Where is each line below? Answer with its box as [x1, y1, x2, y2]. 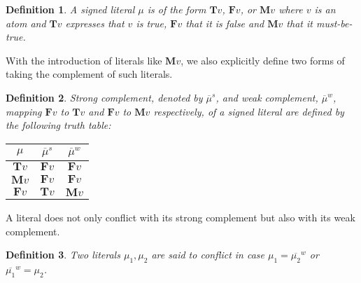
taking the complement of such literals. [6, 67, 173, 81]
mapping [6, 104, 42, 118]
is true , [136, 15, 167, 30]
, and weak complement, [215, 90, 318, 104]
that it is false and [185, 15, 264, 30]
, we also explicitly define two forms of [180, 53, 345, 67]
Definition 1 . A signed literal [6, 2, 135, 16]
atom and [6, 15, 46, 30]
